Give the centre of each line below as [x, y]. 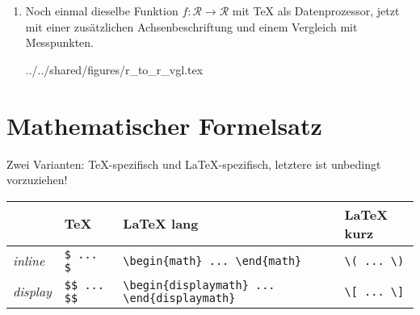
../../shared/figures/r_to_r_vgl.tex [114, 69]
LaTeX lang [161, 224]
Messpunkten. [59, 42]
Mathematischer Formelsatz [164, 125]
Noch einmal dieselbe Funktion [102, 10]
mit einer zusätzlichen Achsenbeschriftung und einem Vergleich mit [191, 26]
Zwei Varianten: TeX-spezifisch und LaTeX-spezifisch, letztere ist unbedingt [194, 164]
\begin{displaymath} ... [199, 285]
